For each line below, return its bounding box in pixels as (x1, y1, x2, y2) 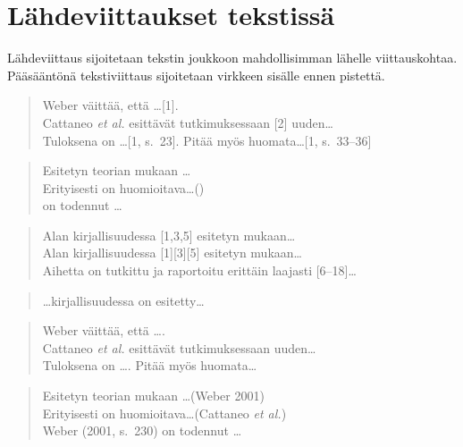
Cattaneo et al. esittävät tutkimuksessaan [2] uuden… (42, 113, 333, 131)
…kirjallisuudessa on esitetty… (42, 291, 205, 309)
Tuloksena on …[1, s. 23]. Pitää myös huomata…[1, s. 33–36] (42, 131, 372, 149)
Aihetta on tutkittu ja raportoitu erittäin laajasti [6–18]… (42, 261, 357, 280)
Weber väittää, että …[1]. (42, 96, 179, 114)
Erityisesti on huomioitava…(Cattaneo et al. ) (42, 403, 287, 422)
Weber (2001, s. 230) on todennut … (42, 421, 242, 440)
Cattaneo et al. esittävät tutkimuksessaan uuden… (42, 338, 316, 357)
